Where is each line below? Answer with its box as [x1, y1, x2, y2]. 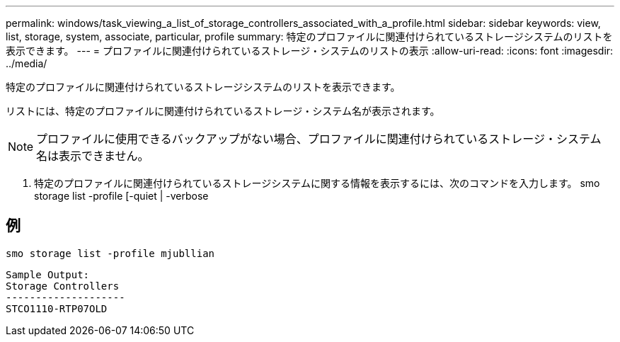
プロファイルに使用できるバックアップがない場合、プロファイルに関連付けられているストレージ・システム [36, 132, 602, 146]
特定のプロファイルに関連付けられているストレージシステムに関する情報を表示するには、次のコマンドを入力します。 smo [34, 177, 600, 189]
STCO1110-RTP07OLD [6, 302, 108, 314]
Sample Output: [6, 268, 90, 280]
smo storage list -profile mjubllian [6, 247, 215, 259]
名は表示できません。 [36, 149, 149, 163]
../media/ [6, 57, 47, 69]
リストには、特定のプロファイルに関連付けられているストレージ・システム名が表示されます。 [6, 105, 440, 117]
